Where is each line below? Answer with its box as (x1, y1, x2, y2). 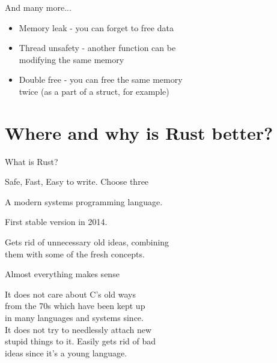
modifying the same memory (19, 53, 124, 65)
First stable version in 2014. (5, 215, 108, 228)
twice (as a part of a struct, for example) (19, 85, 169, 97)
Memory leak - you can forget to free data (19, 21, 174, 34)
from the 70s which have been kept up (5, 299, 145, 312)
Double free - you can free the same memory (19, 73, 183, 86)
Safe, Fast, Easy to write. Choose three (5, 175, 149, 188)
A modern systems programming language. (5, 195, 163, 208)
